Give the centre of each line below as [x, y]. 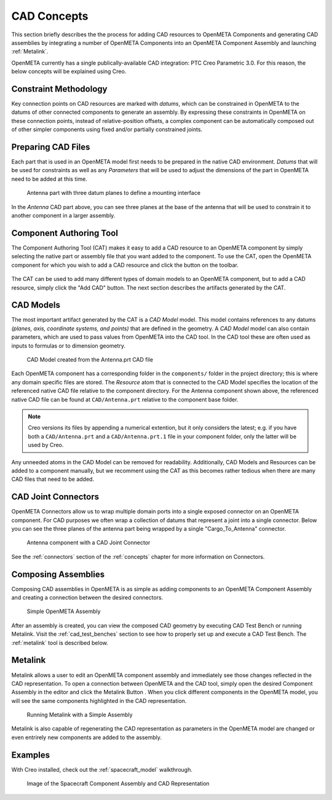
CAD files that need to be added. [53, 479]
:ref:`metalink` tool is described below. [60, 643]
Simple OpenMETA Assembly [64, 611]
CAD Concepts [50, 16]
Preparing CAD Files [51, 147]
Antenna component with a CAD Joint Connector [89, 543]
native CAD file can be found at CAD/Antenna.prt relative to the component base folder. [125, 399]
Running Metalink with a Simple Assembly [80, 715]
